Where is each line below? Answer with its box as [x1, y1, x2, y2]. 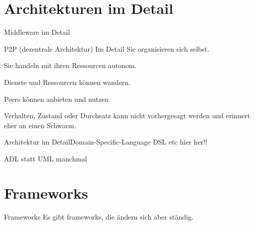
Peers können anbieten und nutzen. [4, 93, 111, 104]
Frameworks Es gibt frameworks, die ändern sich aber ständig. [4, 211, 193, 222]
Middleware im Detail [4, 27, 70, 37]
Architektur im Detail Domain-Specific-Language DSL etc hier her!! [4, 137, 207, 147]
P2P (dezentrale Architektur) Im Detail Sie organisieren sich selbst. [4, 43, 209, 54]
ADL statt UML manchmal [4, 153, 87, 163]
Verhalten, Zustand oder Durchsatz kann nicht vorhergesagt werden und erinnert [4, 110, 250, 121]
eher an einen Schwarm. [4, 120, 76, 130]
